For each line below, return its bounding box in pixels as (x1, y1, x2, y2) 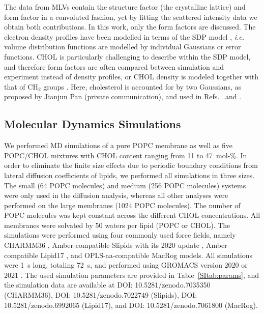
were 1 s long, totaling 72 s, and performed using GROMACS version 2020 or (4, 260, 248, 270)
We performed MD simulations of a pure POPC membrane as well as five (4, 140, 233, 151)
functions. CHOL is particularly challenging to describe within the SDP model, (4, 51, 251, 62)
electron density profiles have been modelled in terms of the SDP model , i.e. (4, 31, 244, 42)
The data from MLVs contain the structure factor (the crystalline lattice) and (4, 2, 246, 12)
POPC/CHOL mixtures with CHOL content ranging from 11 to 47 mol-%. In (4, 150, 247, 160)
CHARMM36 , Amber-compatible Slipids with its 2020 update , (4, 240, 204, 250)
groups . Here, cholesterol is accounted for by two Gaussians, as (43, 81, 242, 92)
